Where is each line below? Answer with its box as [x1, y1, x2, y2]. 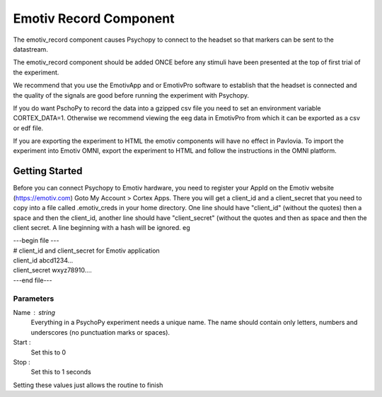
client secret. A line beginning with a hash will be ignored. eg [13, 223, 190, 231]
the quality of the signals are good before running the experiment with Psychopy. [13, 91, 250, 99]
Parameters [13, 294, 54, 304]
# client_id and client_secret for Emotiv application [13, 246, 161, 255]
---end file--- [13, 276, 52, 284]
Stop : [13, 357, 31, 366]
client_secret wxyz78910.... [13, 266, 92, 275]
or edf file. [13, 124, 44, 132]
